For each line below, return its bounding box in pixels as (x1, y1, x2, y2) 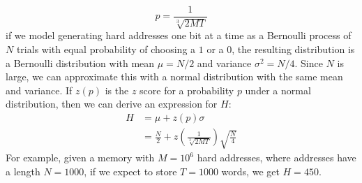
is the (105, 82, 129, 97)
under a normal (245, 82, 311, 97)
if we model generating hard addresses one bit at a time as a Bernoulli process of (6, 28, 352, 43)
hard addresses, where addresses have (197, 150, 356, 165)
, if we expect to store (84, 163, 177, 178)
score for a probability (139, 82, 234, 97)
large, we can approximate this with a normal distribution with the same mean (6, 69, 343, 84)
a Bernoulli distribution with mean (6, 55, 155, 70)
